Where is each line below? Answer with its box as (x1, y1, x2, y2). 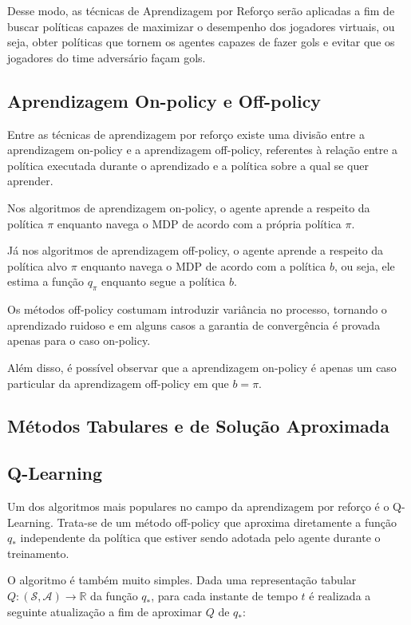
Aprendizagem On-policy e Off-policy (7, 88, 322, 113)
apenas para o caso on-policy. (7, 332, 151, 349)
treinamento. (7, 544, 69, 561)
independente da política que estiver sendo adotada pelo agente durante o (20, 529, 381, 546)
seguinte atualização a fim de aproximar (7, 603, 202, 619)
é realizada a (309, 587, 371, 604)
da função (90, 587, 138, 604)
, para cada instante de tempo (151, 587, 298, 604)
